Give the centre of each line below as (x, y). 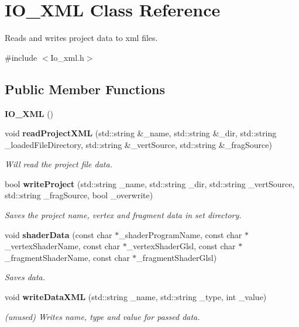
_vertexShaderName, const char (62, 246)
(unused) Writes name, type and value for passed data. (102, 316)
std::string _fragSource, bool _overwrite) (79, 195)
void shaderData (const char (59, 234)
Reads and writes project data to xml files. (81, 38)
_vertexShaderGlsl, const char (181, 246)
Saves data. (25, 277)
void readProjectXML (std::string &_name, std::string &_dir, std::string (141, 133)
